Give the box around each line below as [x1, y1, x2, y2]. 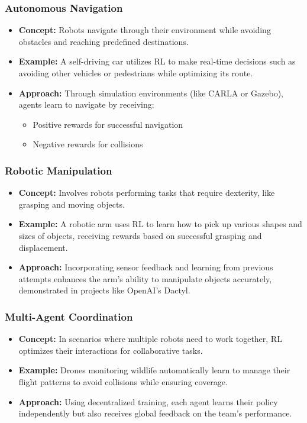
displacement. [18, 241, 68, 253]
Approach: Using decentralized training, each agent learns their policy [18, 395, 278, 408]
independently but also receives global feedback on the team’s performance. [18, 407, 292, 419]
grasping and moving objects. [18, 198, 125, 210]
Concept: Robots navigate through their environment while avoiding [18, 24, 271, 36]
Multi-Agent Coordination [5, 309, 133, 324]
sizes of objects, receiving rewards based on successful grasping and [18, 229, 262, 241]
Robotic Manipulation [5, 163, 112, 177]
